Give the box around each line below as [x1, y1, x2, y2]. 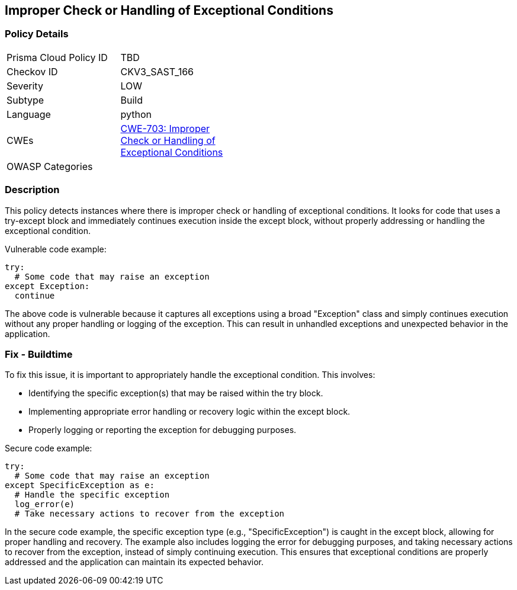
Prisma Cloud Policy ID [7, 51, 108, 63]
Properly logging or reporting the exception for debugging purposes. [28, 425, 297, 435]
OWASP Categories [7, 160, 93, 172]
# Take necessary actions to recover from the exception [14, 509, 285, 519]
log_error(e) [14, 499, 75, 509]
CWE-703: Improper [120, 122, 210, 134]
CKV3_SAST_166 [120, 65, 194, 78]
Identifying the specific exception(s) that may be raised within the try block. [28, 388, 323, 399]
